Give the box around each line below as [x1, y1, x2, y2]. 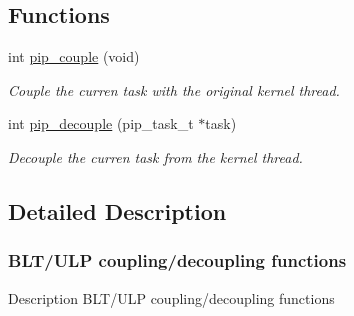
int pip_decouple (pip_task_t [8, 113, 194, 134]
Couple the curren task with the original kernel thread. [8, 79, 340, 100]
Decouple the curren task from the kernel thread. [8, 146, 303, 167]
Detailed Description [8, 195, 227, 226]
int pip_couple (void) [8, 46, 140, 67]
